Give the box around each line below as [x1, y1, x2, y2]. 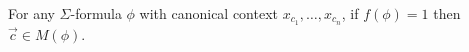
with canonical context [139, 3, 279, 23]
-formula [70, 3, 122, 23]
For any [8, 3, 55, 23]
